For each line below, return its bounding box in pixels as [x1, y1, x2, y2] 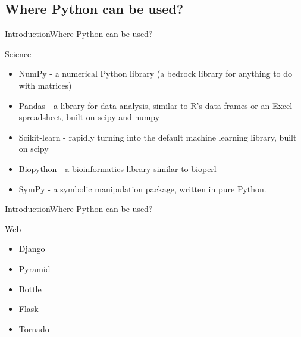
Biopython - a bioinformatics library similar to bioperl [18, 162, 217, 174]
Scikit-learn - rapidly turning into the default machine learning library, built [18, 130, 297, 143]
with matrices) [18, 79, 72, 91]
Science [5, 47, 32, 60]
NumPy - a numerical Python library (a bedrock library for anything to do [18, 67, 293, 80]
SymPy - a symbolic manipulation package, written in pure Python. [18, 182, 266, 195]
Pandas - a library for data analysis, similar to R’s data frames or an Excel [18, 99, 293, 111]
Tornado [18, 322, 49, 335]
